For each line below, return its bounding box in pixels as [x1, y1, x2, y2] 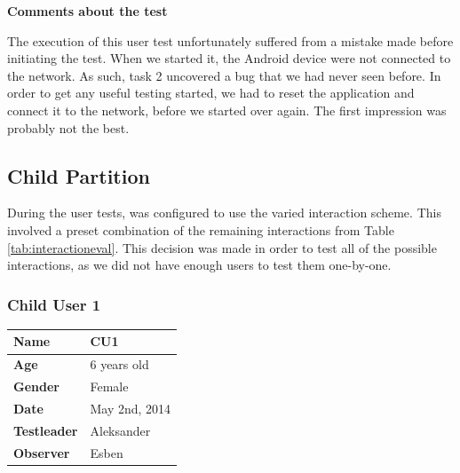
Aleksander [90, 421, 151, 439]
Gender [13, 377, 59, 396]
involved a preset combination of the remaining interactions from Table [7, 220, 394, 239]
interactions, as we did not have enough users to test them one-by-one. [7, 256, 392, 274]
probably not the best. [7, 118, 130, 137]
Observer [13, 443, 70, 461]
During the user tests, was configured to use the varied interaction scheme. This [7, 203, 441, 222]
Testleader [13, 421, 78, 439]
